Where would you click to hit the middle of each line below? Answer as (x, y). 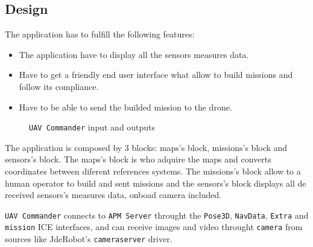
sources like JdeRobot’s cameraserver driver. (89, 239)
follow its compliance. (59, 86)
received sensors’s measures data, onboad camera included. (113, 195)
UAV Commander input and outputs (92, 127)
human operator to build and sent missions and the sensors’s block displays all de (156, 183)
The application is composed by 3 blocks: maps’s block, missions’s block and (146, 147)
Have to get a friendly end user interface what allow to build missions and (156, 75)
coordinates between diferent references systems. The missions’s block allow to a (153, 171)
